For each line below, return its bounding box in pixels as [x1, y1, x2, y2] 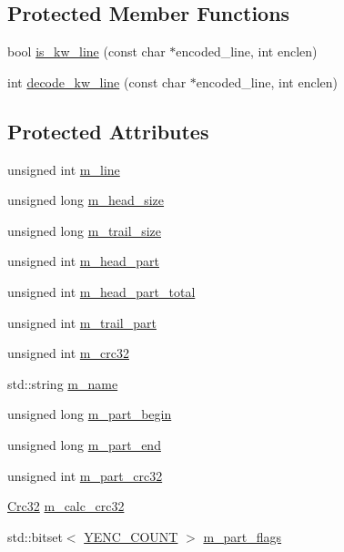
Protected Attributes [7, 117, 209, 145]
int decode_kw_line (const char [7, 72, 187, 91]
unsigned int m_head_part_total [7, 281, 196, 301]
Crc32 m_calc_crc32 [7, 496, 125, 516]
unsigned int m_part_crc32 [7, 465, 163, 485]
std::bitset [7, 526, 63, 546]
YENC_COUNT [84, 526, 178, 546]
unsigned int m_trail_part [7, 312, 157, 332]
